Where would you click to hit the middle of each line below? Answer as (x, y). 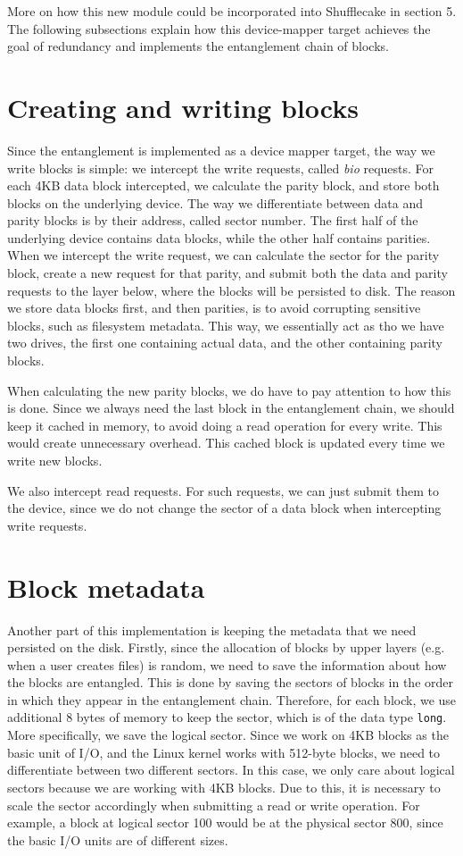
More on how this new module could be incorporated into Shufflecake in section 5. (232, 11)
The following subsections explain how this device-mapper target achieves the (219, 28)
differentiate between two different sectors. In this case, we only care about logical (231, 770)
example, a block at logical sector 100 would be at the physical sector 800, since (225, 822)
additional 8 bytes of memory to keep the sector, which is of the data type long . (227, 717)
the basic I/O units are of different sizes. (118, 839)
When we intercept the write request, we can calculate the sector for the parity (223, 255)
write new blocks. (55, 460)
